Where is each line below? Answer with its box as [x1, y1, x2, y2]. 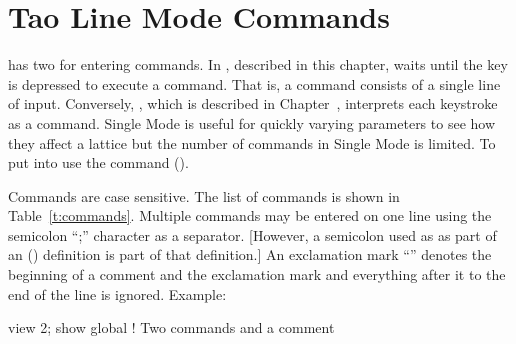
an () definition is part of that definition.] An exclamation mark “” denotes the [8, 244, 492, 265]
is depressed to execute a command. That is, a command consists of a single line [8, 73, 501, 94]
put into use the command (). [8, 152, 189, 173]
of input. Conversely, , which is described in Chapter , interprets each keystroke [8, 93, 498, 114]
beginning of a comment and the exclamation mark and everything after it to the [8, 264, 506, 285]
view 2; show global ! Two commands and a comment [8, 317, 335, 338]
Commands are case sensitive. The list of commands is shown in [8, 185, 400, 206]
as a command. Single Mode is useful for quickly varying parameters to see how [8, 112, 496, 133]
